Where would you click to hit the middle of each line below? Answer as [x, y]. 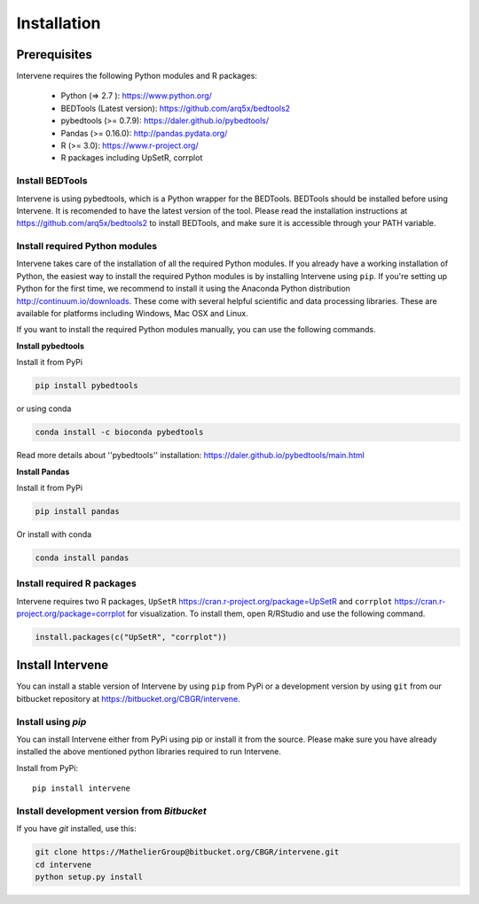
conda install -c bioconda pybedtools [119, 433]
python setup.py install [89, 877]
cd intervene [63, 865]
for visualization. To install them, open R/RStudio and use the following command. [276, 613]
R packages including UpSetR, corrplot [132, 158]
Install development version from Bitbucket [112, 811]
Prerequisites [54, 55]
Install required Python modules [87, 246]
